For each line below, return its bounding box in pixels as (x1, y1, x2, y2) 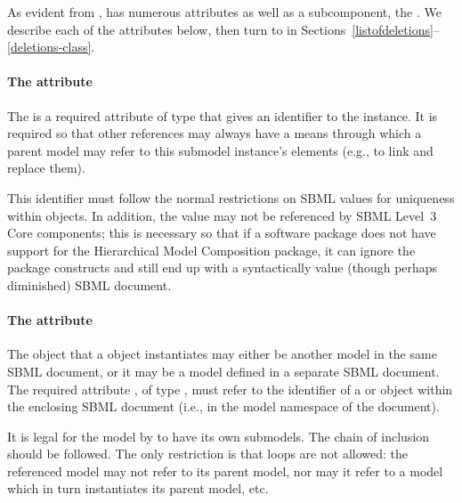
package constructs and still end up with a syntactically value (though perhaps (7, 258, 438, 277)
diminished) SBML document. (7, 275, 172, 294)
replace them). (7, 158, 85, 177)
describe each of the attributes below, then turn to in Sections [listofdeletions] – (7, 20, 440, 38)
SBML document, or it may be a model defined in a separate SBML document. (7, 361, 440, 380)
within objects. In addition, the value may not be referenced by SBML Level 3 (7, 206, 437, 224)
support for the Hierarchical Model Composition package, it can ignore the (7, 240, 416, 259)
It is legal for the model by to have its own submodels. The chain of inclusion (7, 426, 430, 445)
